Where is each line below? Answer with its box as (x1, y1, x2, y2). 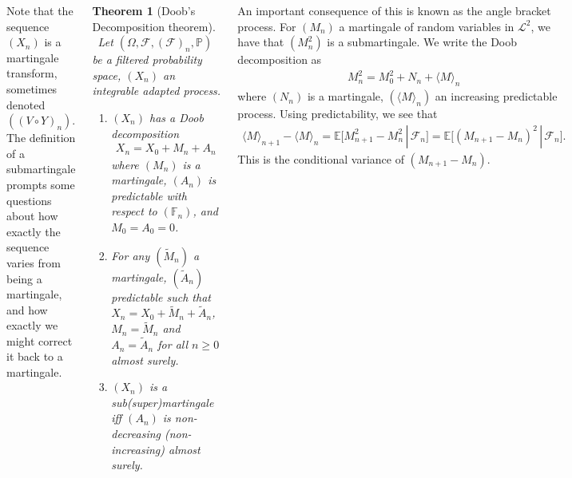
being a (6, 270, 42, 286)
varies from (6, 254, 61, 271)
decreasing (111, 425, 161, 442)
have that (237, 34, 284, 50)
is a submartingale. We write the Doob (327, 34, 517, 50)
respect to (111, 203, 157, 219)
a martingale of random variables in (339, 18, 514, 34)
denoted (6, 96, 46, 113)
